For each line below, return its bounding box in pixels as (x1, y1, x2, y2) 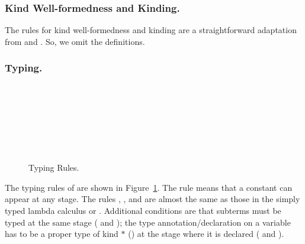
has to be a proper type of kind (5, 227, 118, 240)
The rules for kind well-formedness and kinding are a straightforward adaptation (5, 24, 297, 36)
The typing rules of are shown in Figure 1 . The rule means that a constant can (5, 181, 293, 193)
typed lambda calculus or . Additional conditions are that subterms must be (5, 204, 281, 216)
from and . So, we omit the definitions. (5, 35, 145, 47)
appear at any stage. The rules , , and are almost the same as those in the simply (5, 193, 300, 205)
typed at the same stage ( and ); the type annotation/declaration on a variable (5, 216, 291, 228)
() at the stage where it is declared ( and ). (128, 227, 284, 240)
